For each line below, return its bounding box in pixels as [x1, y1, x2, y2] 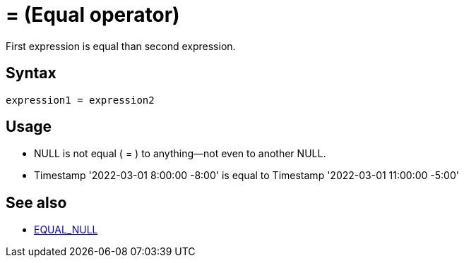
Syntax [6, 64, 56, 82]
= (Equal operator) [6, 3, 180, 27]
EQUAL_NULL [34, 224, 98, 236]
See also [6, 193, 67, 212]
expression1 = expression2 [6, 94, 155, 106]
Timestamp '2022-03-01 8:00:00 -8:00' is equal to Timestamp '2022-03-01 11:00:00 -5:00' [34, 169, 459, 182]
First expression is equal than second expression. [6, 39, 236, 52]
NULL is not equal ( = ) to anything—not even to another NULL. [34, 147, 326, 160]
